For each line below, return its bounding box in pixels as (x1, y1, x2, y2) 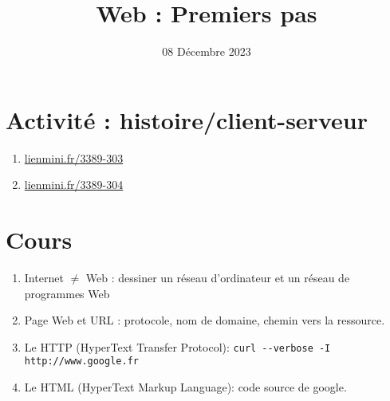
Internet (24, 269, 64, 285)
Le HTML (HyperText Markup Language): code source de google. (24, 379, 347, 395)
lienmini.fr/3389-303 (24, 149, 124, 166)
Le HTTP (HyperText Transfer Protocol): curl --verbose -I (24, 338, 331, 355)
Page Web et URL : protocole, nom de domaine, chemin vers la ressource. (24, 312, 385, 328)
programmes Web (24, 285, 110, 301)
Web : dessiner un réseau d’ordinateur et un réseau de (85, 269, 350, 285)
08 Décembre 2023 (162, 43, 251, 60)
